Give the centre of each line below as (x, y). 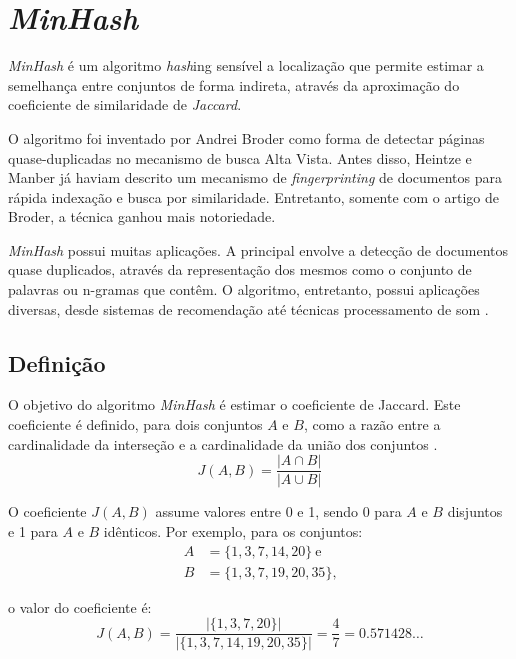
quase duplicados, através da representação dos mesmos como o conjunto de (240, 269)
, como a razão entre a (372, 424)
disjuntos (475, 511)
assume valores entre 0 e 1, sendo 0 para (278, 511)
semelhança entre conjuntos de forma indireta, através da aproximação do (234, 84)
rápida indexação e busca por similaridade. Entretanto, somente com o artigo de (254, 196)
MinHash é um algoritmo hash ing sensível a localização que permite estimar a (246, 65)
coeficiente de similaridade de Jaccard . (125, 104)
